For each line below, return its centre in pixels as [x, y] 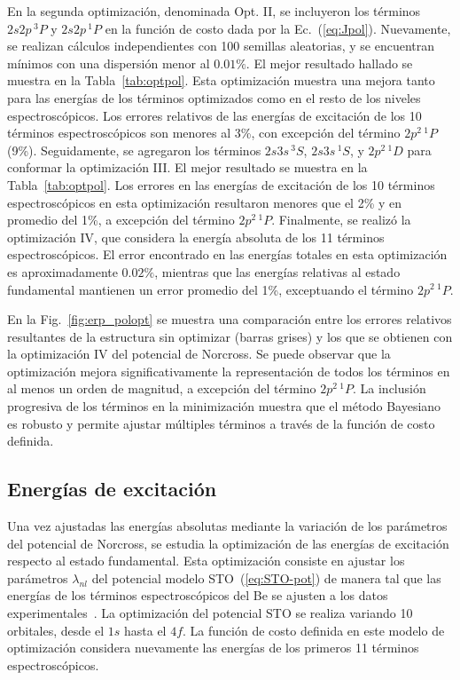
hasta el [145, 630]
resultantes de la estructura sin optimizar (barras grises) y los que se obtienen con [230, 336]
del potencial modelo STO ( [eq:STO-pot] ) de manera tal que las [266, 577]
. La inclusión [390, 388]
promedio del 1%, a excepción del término [121, 220]
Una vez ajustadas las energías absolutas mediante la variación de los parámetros [227, 526]
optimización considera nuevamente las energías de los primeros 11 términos [213, 648]
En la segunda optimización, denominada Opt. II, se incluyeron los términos [214, 11]
